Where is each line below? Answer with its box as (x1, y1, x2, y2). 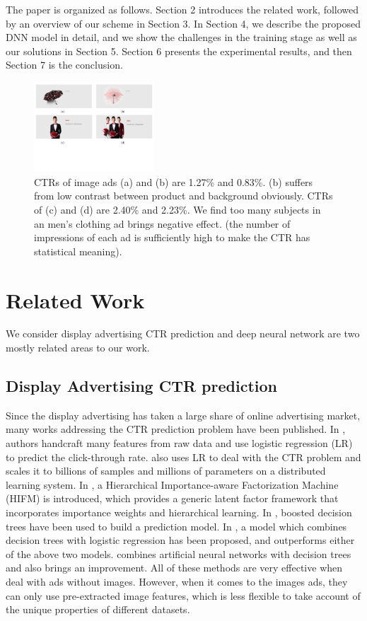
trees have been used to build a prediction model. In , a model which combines (6, 518, 347, 533)
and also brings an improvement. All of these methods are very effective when (6, 560, 343, 575)
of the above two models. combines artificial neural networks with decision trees (6, 546, 351, 561)
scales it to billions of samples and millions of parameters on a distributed (6, 463, 326, 478)
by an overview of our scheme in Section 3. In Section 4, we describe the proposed (6, 16, 361, 30)
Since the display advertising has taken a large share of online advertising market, (6, 407, 361, 422)
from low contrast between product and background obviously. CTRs (34, 188, 333, 203)
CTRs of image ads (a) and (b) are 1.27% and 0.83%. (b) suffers (34, 174, 313, 189)
